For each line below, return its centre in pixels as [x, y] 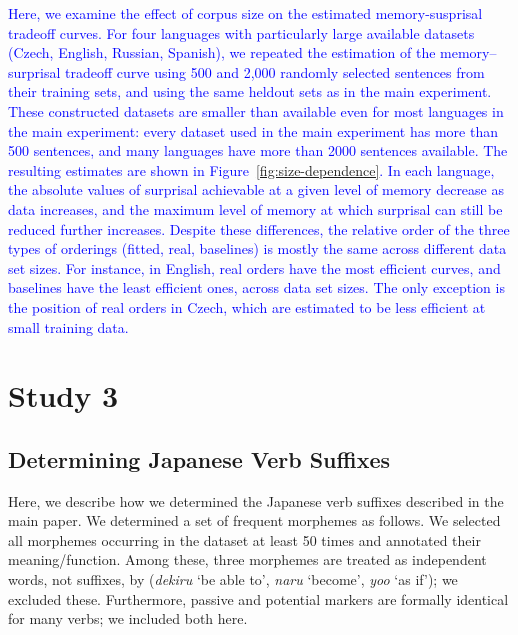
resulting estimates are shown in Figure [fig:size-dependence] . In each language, [251, 169]
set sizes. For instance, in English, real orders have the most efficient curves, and [254, 267]
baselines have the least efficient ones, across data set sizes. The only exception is [256, 287]
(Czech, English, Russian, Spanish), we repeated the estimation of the [222, 52]
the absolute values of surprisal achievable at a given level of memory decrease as [256, 189]
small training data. [68, 326]
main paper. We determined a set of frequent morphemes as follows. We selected [254, 520]
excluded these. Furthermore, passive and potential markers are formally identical [258, 598]
